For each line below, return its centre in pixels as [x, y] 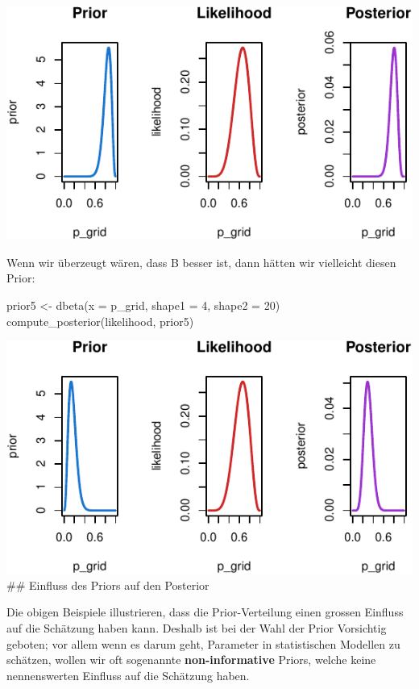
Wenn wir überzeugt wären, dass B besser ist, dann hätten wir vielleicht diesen [201, 262]
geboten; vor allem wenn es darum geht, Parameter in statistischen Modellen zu [203, 643]
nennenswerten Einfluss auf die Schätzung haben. [128, 675]
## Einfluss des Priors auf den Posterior [108, 585]
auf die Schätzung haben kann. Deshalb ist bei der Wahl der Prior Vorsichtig [197, 628]
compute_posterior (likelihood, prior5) [100, 321]
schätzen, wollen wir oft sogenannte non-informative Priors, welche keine [191, 660]
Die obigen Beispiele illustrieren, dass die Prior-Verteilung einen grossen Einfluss [205, 612]
